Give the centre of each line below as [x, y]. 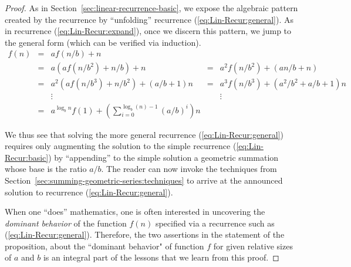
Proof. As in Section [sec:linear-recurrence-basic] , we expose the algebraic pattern [151, 8]
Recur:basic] [27, 157]
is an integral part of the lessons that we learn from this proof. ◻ [161, 257]
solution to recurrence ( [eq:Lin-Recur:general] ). [89, 192]
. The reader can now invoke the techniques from [189, 169]
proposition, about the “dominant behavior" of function [104, 246]
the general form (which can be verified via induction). [103, 42]
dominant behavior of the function [66, 223]
